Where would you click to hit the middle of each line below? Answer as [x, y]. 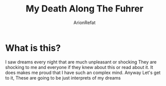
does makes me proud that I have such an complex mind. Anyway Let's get [83, 72]
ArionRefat [85, 22]
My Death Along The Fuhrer [85, 9]
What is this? [33, 48]
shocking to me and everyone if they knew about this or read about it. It [79, 67]
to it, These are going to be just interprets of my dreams [63, 77]
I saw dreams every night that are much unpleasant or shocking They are [81, 62]
